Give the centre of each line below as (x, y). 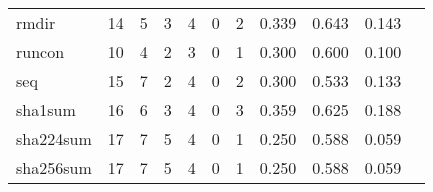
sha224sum (54, 138)
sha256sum (54, 167)
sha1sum (46, 109)
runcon (40, 51)
